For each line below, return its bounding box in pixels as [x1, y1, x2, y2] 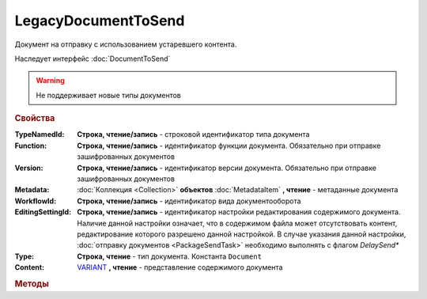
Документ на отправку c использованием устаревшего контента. [14, 40, 237, 49]
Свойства [14, 113, 55, 124]
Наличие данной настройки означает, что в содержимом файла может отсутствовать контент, [77, 218, 398, 228]
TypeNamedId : [14, 130, 65, 139]
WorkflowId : [14, 196, 57, 206]
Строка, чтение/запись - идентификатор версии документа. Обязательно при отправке [77, 163, 377, 172]
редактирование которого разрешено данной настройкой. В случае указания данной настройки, [77, 229, 406, 239]
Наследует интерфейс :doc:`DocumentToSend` [14, 54, 171, 63]
